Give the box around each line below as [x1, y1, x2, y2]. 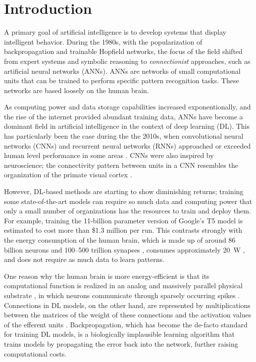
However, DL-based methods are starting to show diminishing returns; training [4, 186, 244, 197]
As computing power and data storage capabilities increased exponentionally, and [4, 102, 251, 112]
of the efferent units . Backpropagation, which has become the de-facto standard [4, 319, 248, 329]
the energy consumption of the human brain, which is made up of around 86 [4, 235, 236, 245]
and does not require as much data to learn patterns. [4, 254, 164, 264]
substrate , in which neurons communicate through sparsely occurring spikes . [4, 290, 240, 300]
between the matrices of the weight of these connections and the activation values [4, 310, 252, 320]
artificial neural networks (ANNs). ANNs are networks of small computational [4, 65, 241, 76]
